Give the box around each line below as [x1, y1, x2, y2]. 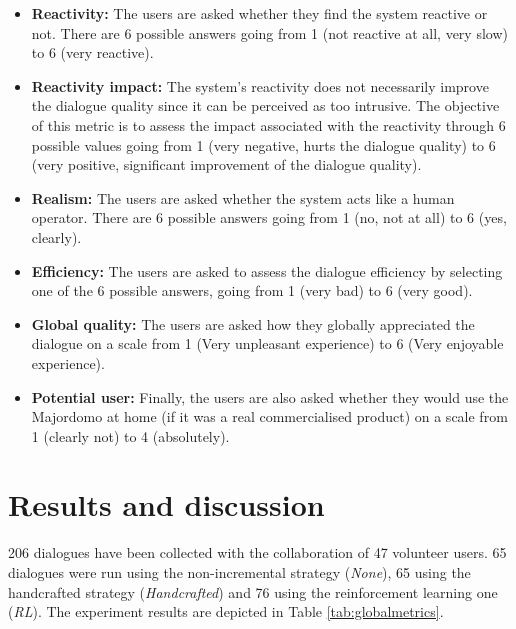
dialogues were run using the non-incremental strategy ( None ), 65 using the [8, 562, 471, 582]
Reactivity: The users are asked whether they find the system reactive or [31, 3, 488, 23]
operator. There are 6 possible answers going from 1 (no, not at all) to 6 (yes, [31, 207, 507, 228]
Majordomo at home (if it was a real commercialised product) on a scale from [31, 406, 508, 427]
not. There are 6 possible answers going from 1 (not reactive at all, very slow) [31, 22, 508, 43]
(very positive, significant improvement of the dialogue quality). [31, 154, 422, 175]
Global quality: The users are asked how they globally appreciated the [31, 313, 475, 334]
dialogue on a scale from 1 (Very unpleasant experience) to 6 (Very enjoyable [31, 333, 504, 354]
